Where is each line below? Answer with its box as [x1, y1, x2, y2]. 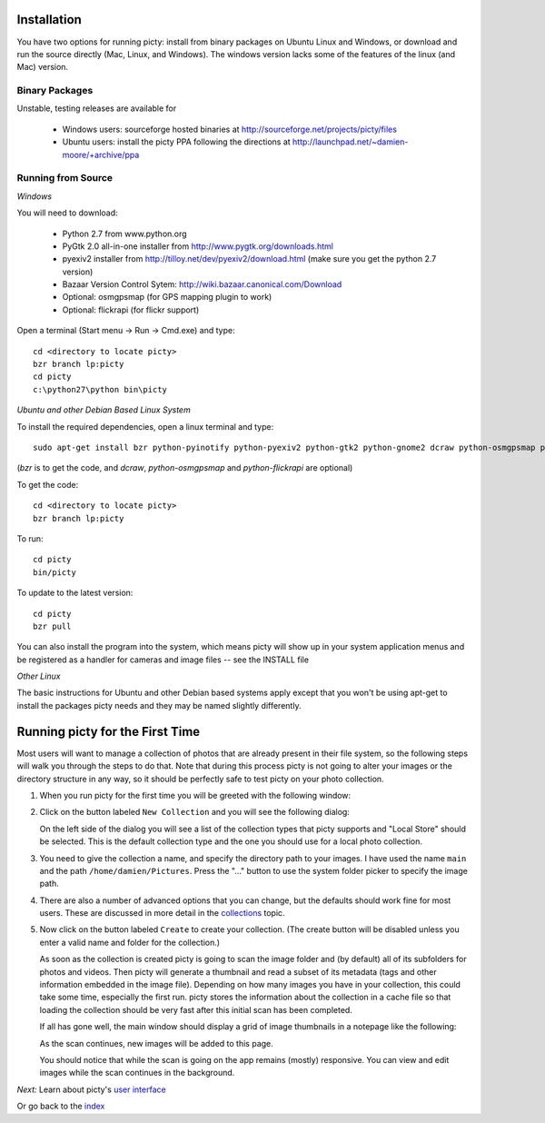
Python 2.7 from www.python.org [62, 228, 187, 239]
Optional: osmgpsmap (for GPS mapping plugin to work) [62, 292, 272, 303]
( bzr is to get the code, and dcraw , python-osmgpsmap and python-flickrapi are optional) [16, 462, 353, 473]
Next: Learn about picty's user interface [16, 1084, 167, 1095]
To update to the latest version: [16, 587, 134, 599]
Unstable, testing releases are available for [16, 103, 177, 114]
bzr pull [33, 621, 72, 631]
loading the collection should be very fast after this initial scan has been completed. [39, 1004, 353, 1015]
